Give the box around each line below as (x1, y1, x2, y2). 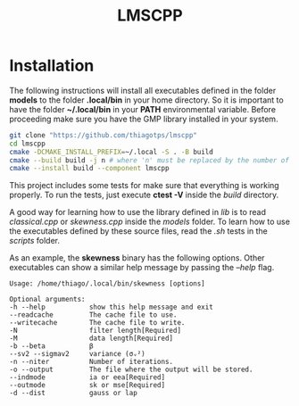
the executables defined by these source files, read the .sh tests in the (9, 226, 268, 236)
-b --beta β (9, 342, 94, 351)
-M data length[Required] (9, 334, 174, 344)
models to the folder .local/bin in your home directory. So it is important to (9, 95, 284, 105)
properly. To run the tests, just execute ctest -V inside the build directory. (9, 189, 279, 201)
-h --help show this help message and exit (9, 302, 214, 312)
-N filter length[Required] (9, 327, 181, 336)
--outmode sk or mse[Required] (9, 381, 166, 390)
